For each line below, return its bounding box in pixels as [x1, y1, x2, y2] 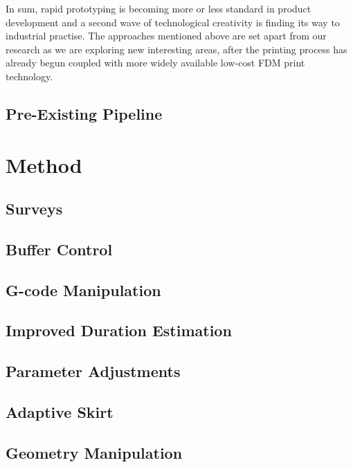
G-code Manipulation [6, 279, 161, 300]
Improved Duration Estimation [6, 320, 232, 341]
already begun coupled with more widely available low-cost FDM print [6, 55, 305, 70]
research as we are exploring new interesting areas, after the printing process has [6, 42, 347, 56]
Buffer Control [6, 238, 113, 259]
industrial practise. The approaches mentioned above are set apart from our [6, 28, 327, 43]
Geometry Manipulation [6, 441, 183, 463]
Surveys [6, 198, 63, 219]
